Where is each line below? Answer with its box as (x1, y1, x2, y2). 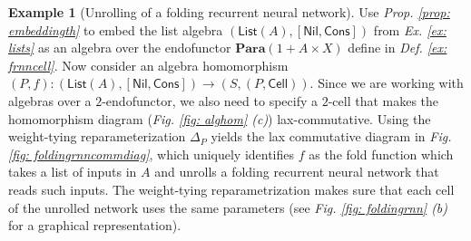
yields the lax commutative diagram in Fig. (211, 127, 452, 146)
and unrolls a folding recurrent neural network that (154, 162, 439, 181)
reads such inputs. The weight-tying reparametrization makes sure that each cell (8, 179, 455, 198)
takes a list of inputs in (8, 162, 137, 181)
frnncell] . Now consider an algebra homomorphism (8, 55, 289, 74)
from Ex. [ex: (373, 20, 446, 39)
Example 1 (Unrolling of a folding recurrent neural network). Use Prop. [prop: (8, 3, 450, 21)
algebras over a (8, 91, 92, 110)
